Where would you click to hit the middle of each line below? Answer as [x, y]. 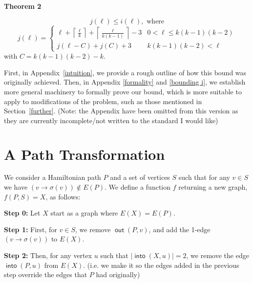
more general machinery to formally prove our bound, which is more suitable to [123, 91]
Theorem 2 [23, 6]
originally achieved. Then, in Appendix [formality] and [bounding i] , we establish [125, 82]
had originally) [118, 274]
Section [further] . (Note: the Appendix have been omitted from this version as [121, 111]
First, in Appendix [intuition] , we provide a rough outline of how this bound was [125, 72]
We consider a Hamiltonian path [53, 177]
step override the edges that [46, 274]
